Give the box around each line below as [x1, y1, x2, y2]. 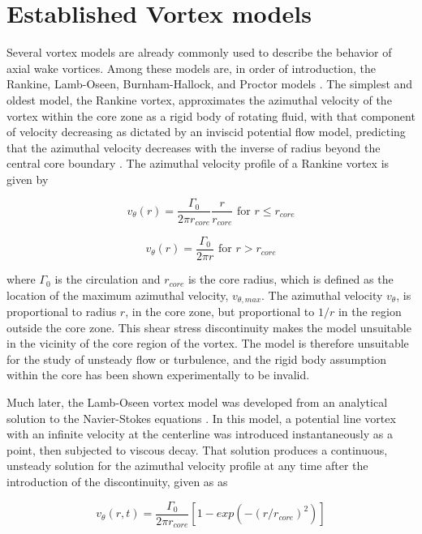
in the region [338, 303, 402, 320]
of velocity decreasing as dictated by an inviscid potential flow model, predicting [6, 123, 406, 140]
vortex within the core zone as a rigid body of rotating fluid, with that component [6, 107, 416, 124]
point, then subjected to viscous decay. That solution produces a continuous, [6, 441, 388, 458]
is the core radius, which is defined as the [187, 271, 394, 288]
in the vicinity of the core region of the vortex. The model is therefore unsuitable [6, 335, 409, 352]
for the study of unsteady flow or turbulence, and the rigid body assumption [6, 350, 386, 367]
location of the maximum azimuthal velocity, [6, 286, 229, 303]
